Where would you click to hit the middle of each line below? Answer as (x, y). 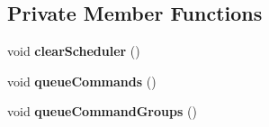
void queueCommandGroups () (102, 111)
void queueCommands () (82, 81)
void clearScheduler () (74, 51)
